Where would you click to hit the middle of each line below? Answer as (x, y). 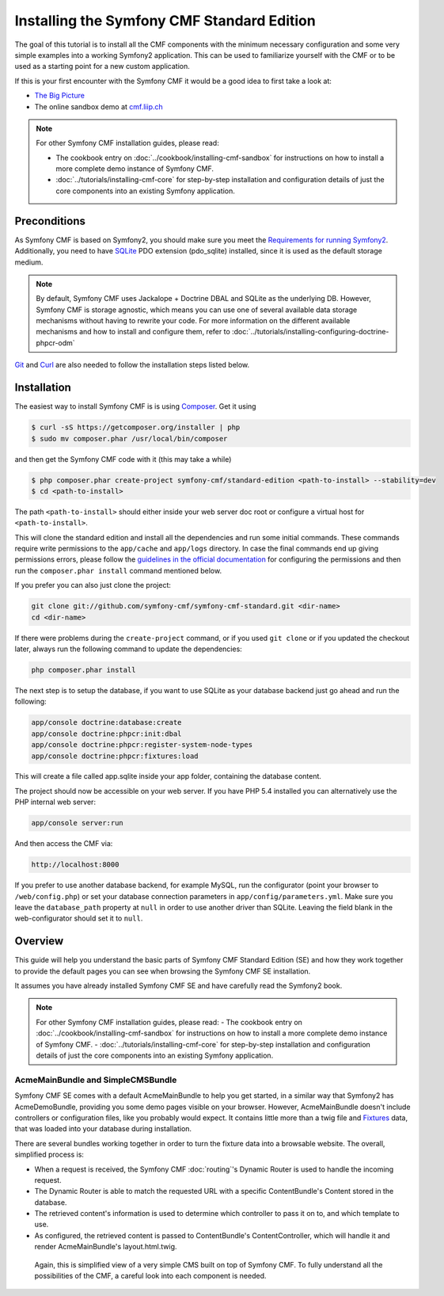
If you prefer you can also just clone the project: (93, 585)
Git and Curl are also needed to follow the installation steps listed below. (132, 365)
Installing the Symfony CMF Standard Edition (165, 21)
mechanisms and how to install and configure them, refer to (133, 332)
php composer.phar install (83, 670)
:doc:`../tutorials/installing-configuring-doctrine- (310, 332)
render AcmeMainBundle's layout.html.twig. (106, 1247)
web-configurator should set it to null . (79, 918)
